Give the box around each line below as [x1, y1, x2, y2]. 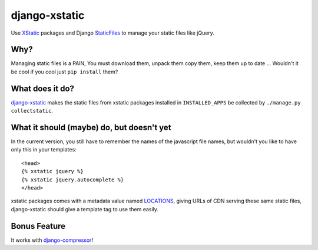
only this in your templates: [11, 146, 77, 153]
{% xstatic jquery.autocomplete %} [21, 176, 124, 183]
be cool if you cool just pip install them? [11, 68, 118, 75]
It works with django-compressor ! [11, 237, 94, 244]
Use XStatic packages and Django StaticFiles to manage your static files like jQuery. [11, 29, 215, 36]
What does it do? [11, 83, 75, 93]
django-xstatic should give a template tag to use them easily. [11, 205, 159, 212]
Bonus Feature [11, 221, 66, 231]
